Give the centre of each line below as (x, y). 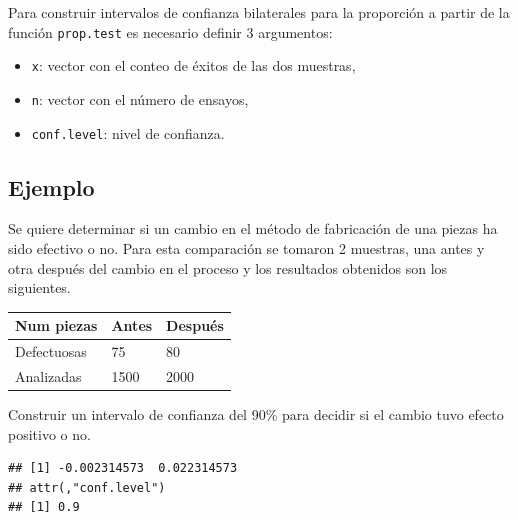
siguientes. (39, 287)
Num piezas (56, 325)
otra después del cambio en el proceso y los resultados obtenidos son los (228, 267)
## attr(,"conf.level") (87, 487)
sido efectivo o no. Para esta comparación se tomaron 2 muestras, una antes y (246, 248)
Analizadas (48, 375)
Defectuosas (51, 351)
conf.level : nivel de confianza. (128, 132)
